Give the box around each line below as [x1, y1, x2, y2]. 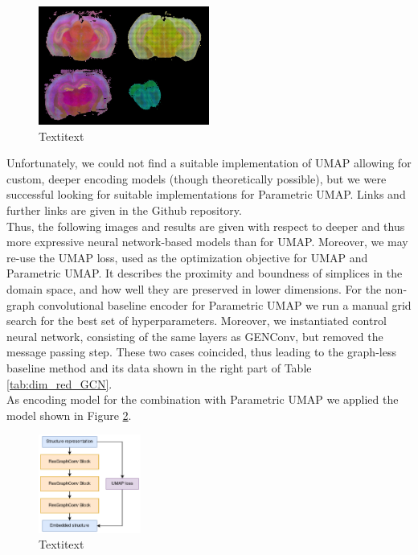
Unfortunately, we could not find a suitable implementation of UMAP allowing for [6, 154, 412, 171]
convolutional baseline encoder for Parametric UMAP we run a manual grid [38, 296, 412, 313]
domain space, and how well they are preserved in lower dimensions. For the [6, 280, 382, 297]
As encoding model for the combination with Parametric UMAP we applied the [6, 391, 399, 408]
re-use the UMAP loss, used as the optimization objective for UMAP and [6, 249, 368, 265]
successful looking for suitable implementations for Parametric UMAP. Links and [6, 186, 406, 203]
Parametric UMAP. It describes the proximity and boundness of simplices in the [6, 265, 403, 282]
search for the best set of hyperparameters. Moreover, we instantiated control [6, 312, 387, 329]
